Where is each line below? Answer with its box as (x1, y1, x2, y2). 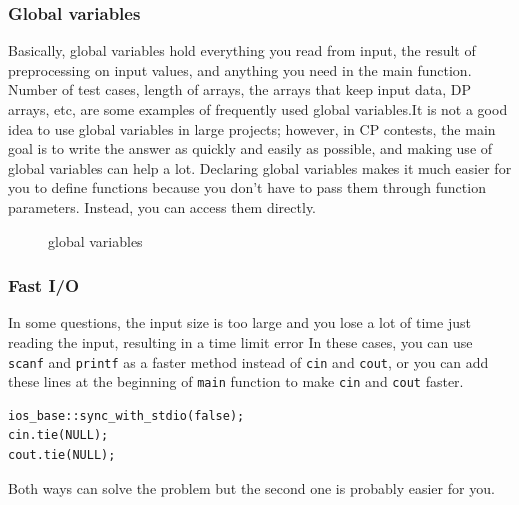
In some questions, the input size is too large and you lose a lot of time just (8, 312, 471, 333)
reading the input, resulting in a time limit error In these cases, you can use (8, 331, 473, 352)
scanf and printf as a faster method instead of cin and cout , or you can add (8, 351, 489, 372)
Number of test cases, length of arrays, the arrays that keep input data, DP (8, 79, 471, 100)
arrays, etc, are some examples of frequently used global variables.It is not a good (8, 99, 508, 119)
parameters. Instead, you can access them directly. (8, 196, 316, 217)
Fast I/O (8, 273, 80, 298)
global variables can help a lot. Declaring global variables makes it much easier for (8, 157, 512, 178)
